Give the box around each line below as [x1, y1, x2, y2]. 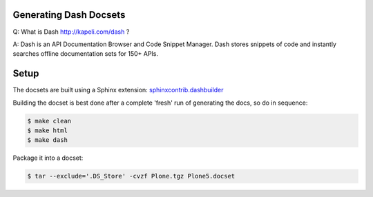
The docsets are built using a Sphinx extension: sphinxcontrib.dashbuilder [12, 86, 224, 94]
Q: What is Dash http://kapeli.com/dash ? [12, 28, 130, 36]
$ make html [27, 126, 68, 134]
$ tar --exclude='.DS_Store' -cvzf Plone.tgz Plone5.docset [27, 172, 236, 180]
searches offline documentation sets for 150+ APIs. [12, 50, 159, 58]
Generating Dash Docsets [12, 9, 126, 21]
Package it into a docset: [12, 154, 84, 162]
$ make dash [27, 136, 68, 144]
